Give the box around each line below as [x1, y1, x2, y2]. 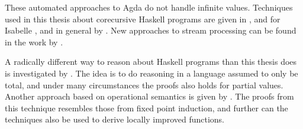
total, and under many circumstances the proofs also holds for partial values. [5, 78, 283, 91]
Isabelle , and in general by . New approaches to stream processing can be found [5, 24, 296, 37]
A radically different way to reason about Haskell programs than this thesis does [5, 55, 297, 68]
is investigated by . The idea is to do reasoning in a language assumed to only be [5, 67, 298, 79]
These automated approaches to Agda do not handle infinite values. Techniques [5, 1, 293, 13]
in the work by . [5, 35, 63, 48]
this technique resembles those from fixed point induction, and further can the [5, 101, 288, 114]
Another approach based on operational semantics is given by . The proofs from [5, 90, 294, 102]
